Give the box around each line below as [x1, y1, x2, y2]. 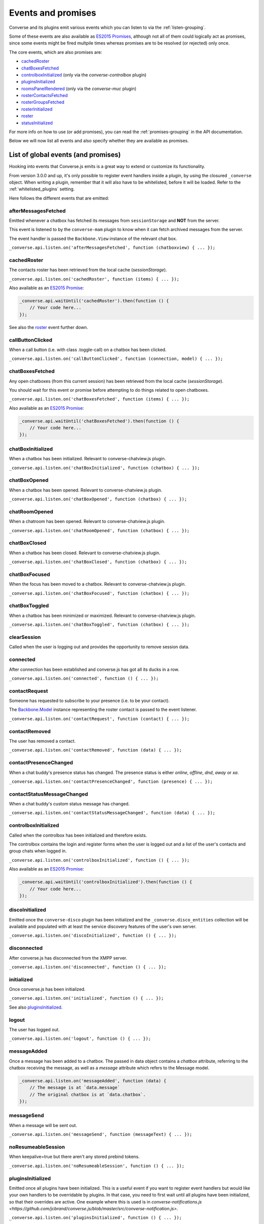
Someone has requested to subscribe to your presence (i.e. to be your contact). [9, 698, 170, 704]
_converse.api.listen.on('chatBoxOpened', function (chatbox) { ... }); [9, 496, 187, 502]
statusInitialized [21, 120, 53, 126]
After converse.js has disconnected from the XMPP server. [9, 955, 128, 961]
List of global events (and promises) [9, 151, 121, 159]
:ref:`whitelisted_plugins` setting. [9, 186, 75, 192]
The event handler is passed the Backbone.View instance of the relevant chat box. [9, 235, 177, 241]
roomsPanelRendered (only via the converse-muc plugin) [21, 86, 137, 92]
